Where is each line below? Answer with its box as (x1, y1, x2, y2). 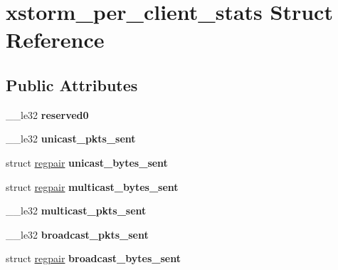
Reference (6, 25, 105, 54)
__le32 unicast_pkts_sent (6, 131, 136, 146)
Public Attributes (6, 73, 138, 95)
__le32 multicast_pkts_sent (6, 203, 147, 218)
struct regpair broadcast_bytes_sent (6, 251, 181, 266)
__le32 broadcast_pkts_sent (6, 227, 149, 242)
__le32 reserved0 (6, 107, 89, 122)
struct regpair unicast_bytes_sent (6, 155, 168, 170)
